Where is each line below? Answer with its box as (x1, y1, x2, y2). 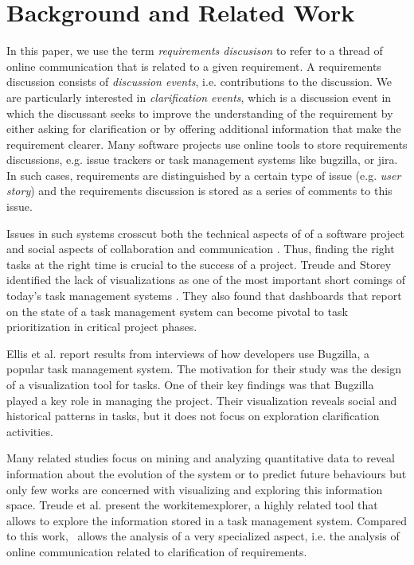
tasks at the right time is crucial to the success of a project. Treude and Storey (6, 255, 392, 272)
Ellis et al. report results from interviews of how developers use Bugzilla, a (6, 345, 370, 361)
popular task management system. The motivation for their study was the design (6, 360, 402, 377)
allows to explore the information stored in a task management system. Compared (6, 512, 407, 528)
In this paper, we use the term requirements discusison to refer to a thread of (6, 42, 383, 59)
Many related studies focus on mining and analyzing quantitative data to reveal (6, 450, 396, 466)
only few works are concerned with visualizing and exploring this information (6, 481, 383, 497)
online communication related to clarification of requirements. (6, 543, 307, 559)
